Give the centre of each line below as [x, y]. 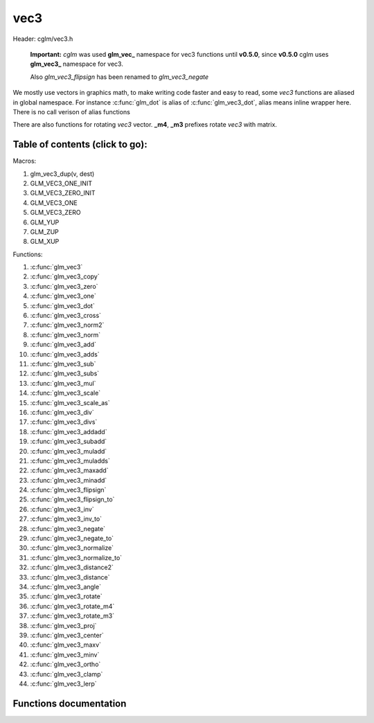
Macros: [25, 161]
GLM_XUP [45, 242]
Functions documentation [70, 703]
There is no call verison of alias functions [72, 111]
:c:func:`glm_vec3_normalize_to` [76, 557]
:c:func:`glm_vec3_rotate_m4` [72, 606]
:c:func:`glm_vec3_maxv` [66, 645]
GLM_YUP [45, 222]
